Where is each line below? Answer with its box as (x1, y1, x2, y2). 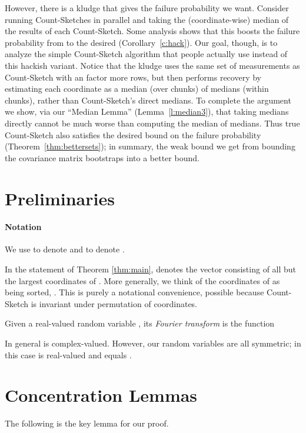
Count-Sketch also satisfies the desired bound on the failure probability (5, 128, 261, 141)
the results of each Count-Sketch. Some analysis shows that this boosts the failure (5, 25, 300, 37)
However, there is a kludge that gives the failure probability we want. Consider (5, 2, 289, 14)
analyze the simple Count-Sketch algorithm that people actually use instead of (5, 48, 288, 60)
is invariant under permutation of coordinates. (31, 297, 198, 309)
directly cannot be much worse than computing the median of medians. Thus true (5, 116, 300, 129)
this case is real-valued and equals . (5, 348, 132, 361)
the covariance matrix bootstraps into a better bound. (5, 151, 199, 164)
